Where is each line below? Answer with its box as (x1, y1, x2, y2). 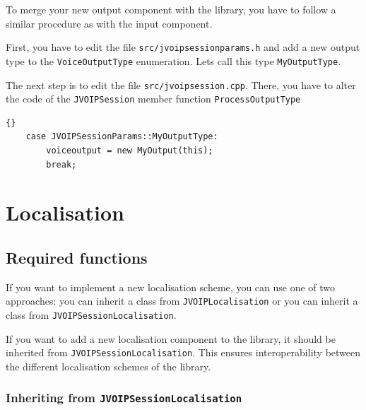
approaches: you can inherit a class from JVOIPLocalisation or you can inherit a (6, 293, 358, 308)
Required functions (6, 246, 148, 268)
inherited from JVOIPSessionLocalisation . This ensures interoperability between (6, 345, 361, 360)
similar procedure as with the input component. (6, 16, 213, 30)
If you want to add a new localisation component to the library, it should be (6, 331, 336, 346)
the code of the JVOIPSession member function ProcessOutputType (6, 91, 301, 106)
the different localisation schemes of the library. (6, 358, 211, 373)
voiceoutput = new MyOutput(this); (46, 146, 213, 156)
